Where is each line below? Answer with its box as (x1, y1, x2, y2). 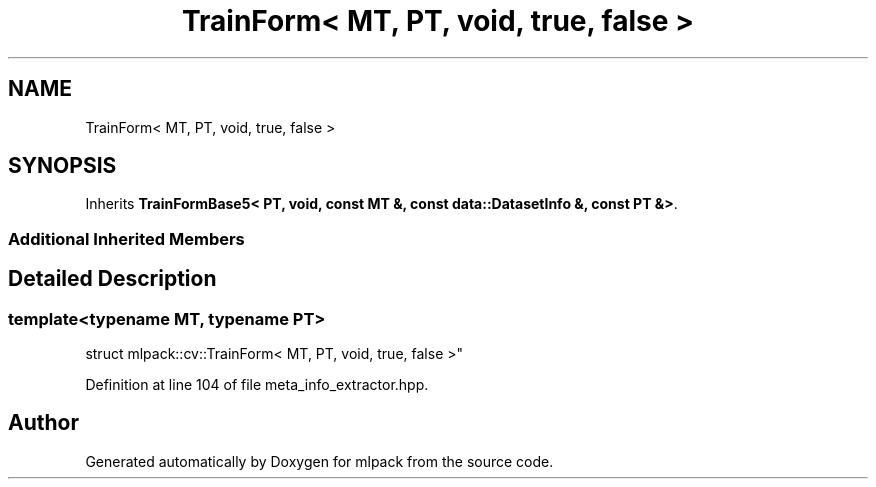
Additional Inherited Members (8, 228, 245, 249)
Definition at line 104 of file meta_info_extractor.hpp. (85, 376, 429, 394)
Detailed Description (8, 266, 217, 292)
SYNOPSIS (8, 153, 117, 179)
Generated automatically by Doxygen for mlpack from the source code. (85, 452, 554, 470)
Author (8, 410, 79, 436)
